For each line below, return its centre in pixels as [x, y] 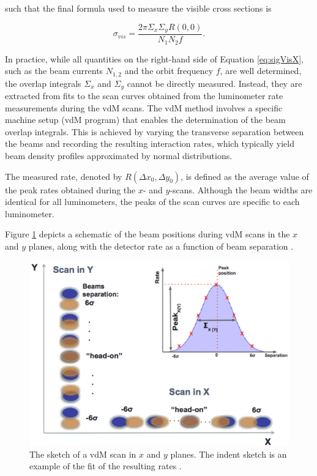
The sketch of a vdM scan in [83, 454]
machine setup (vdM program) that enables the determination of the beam [145, 120]
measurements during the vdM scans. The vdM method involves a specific [144, 107]
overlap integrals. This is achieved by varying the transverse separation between [155, 131]
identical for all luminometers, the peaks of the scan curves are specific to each [152, 202]
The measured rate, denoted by [64, 176]
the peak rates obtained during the [70, 189]
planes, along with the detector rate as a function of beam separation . [161, 246]
